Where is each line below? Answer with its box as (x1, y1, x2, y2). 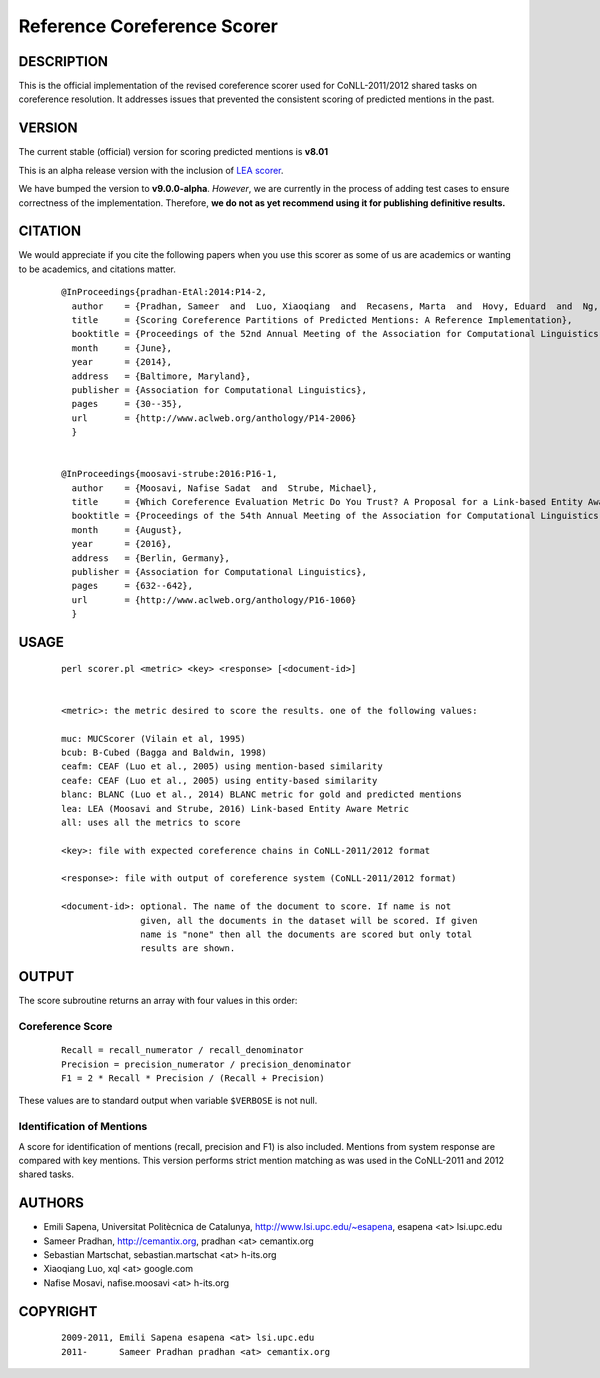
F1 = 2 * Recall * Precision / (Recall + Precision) (61, 1073, 325, 1084)
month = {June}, (71, 342, 173, 354)
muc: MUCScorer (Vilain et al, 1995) (61, 733, 247, 744)
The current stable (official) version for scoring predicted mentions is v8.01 (18, 146, 329, 158)
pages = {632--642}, (71, 580, 194, 592)
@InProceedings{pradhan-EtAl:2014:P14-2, (61, 286, 267, 298)
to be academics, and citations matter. (18, 263, 177, 275)
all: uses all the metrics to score (61, 816, 241, 828)
